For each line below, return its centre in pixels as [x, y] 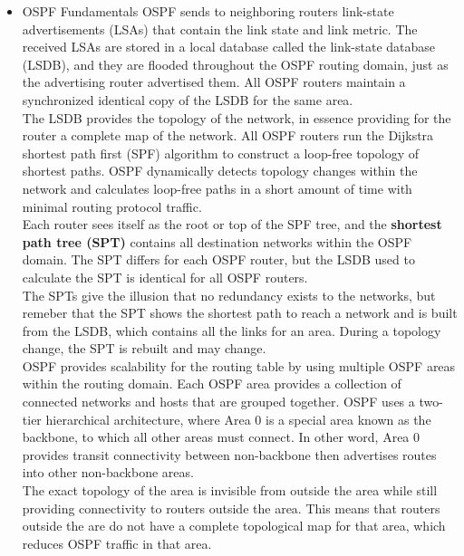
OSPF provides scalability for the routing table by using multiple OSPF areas [239, 365]
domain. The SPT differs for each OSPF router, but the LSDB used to [218, 259]
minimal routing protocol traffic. [112, 206]
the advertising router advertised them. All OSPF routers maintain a [214, 82]
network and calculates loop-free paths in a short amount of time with [217, 188]
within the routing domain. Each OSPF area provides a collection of [212, 383]
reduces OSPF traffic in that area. [117, 543]
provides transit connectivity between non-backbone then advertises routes [229, 454]
